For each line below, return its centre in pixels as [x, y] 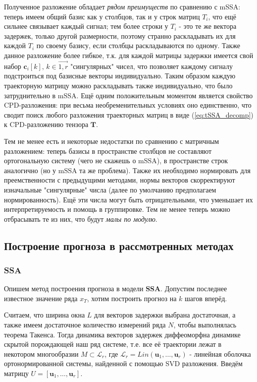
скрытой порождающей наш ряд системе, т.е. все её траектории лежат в [113, 344]
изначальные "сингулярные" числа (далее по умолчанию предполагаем [110, 189]
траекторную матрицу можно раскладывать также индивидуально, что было [118, 85]
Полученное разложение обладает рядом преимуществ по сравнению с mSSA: [122, 6]
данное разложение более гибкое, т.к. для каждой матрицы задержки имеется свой [129, 55]
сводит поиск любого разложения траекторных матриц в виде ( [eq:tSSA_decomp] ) [129, 114]
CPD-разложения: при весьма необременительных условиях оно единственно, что [128, 105]
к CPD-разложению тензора [46, 124]
